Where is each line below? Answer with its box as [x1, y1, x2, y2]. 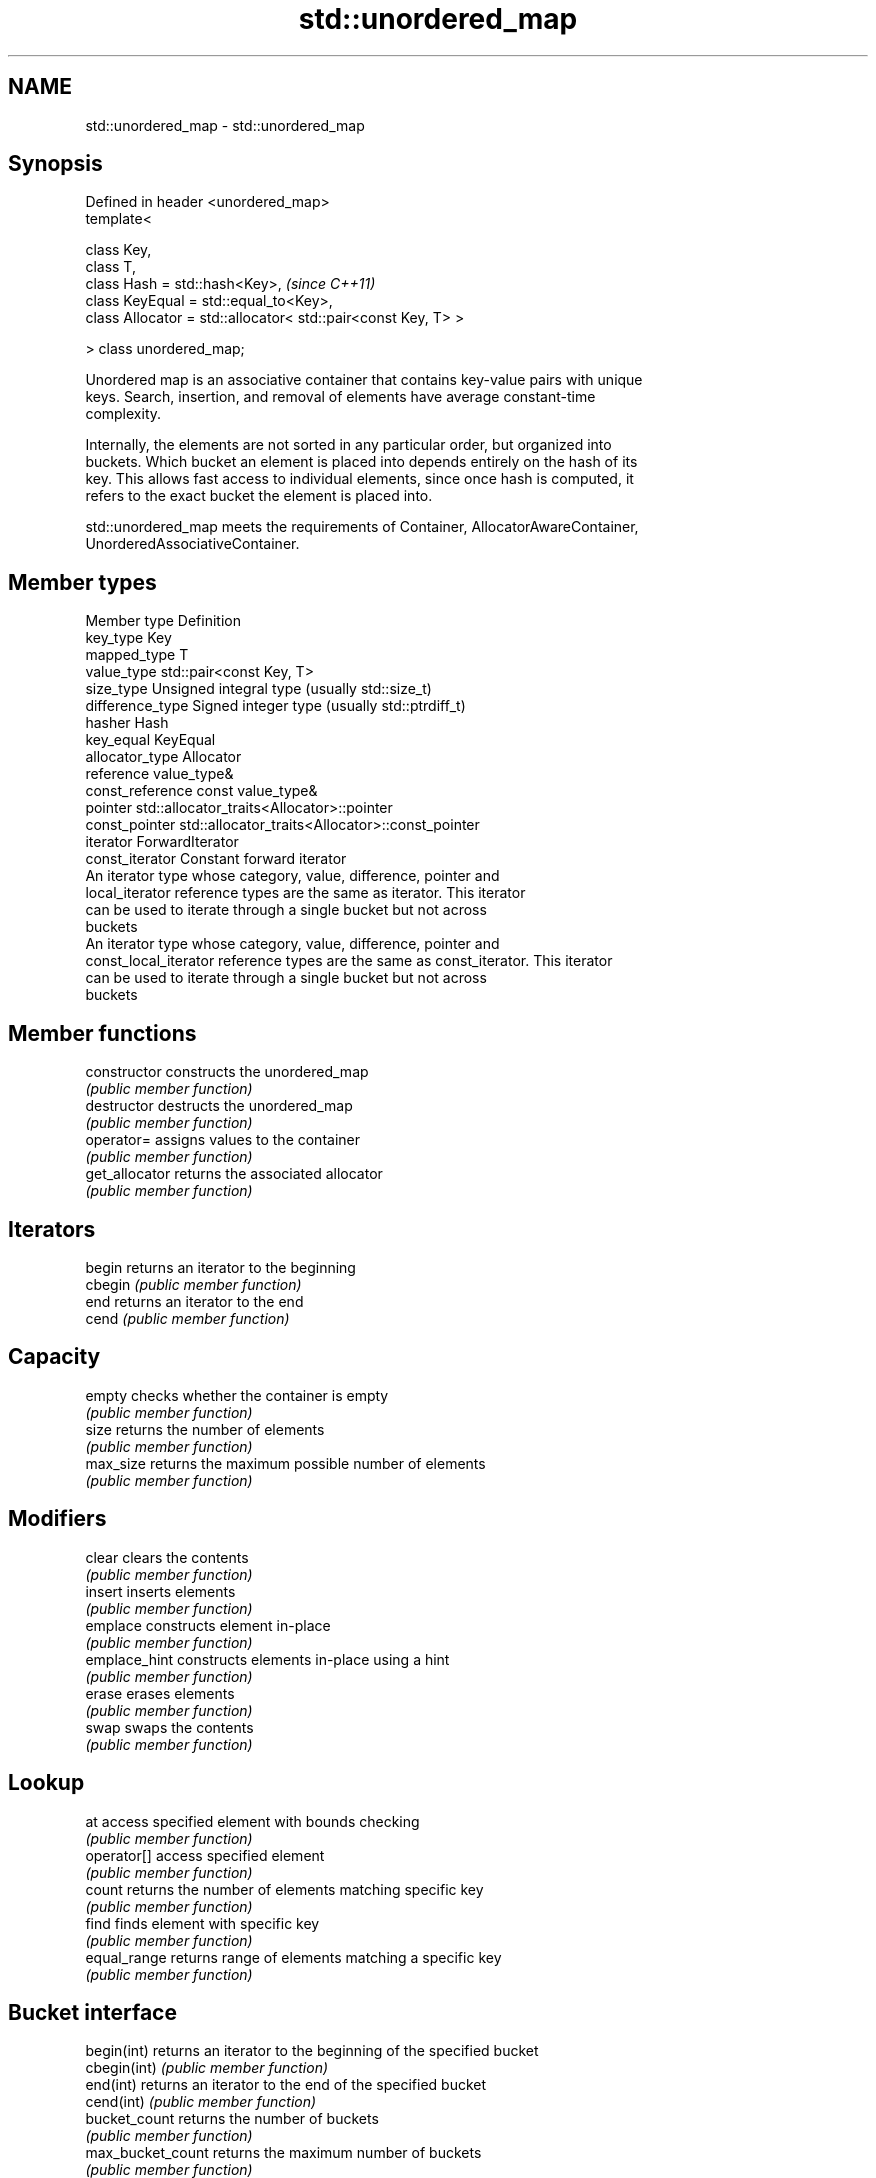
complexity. [85, 405, 162, 423]
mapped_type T [85, 646, 189, 664]
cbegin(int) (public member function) [85, 2059, 329, 2077]
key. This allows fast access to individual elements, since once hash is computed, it [85, 470, 634, 488]
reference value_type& [85, 765, 234, 783]
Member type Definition [85, 612, 241, 630]
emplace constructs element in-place [85, 1616, 331, 1634]
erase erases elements [85, 1684, 235, 1702]
